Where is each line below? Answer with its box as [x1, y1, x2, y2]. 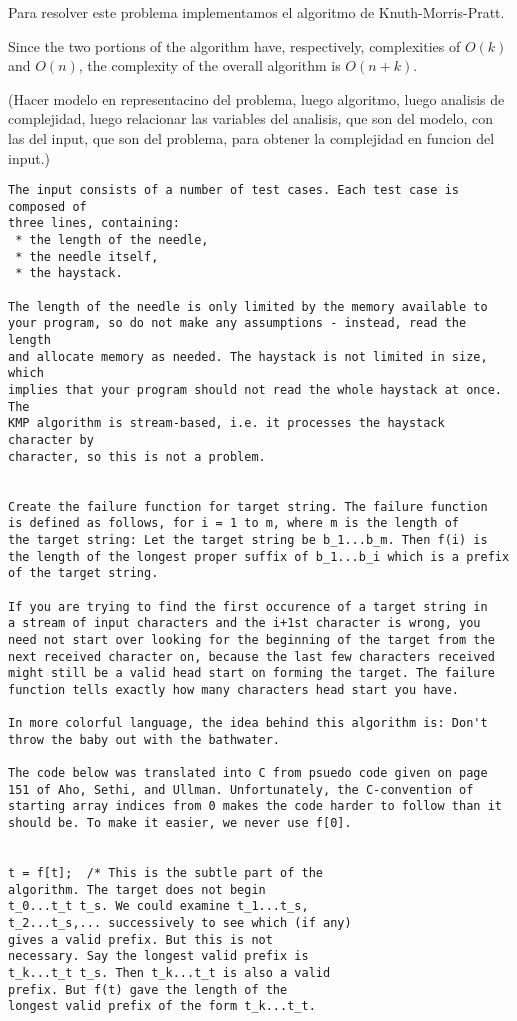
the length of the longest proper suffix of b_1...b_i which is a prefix [8, 549, 510, 564]
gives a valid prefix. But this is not [8, 932, 273, 947]
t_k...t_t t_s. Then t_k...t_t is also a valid [8, 966, 331, 980]
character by [8, 433, 94, 447]
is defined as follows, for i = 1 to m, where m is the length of [8, 516, 460, 531]
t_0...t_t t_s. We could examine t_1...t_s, [8, 899, 309, 914]
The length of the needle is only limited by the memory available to [8, 299, 488, 314]
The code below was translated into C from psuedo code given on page [8, 766, 488, 781]
